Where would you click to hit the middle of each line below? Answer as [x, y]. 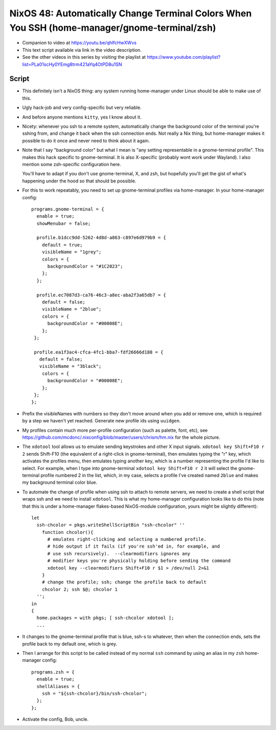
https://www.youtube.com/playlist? [184, 57]
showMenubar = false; [64, 223]
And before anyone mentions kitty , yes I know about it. [82, 117]
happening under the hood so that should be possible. [79, 181]
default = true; [62, 245]
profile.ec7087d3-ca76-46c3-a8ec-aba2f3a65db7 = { [101, 295]
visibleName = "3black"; [70, 366]
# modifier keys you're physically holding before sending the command [139, 561]
